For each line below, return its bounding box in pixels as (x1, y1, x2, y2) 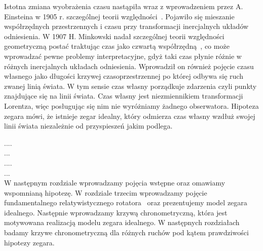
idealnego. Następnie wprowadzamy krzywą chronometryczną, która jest (4, 207, 228, 217)
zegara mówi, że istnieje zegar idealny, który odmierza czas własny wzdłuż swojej (4, 110, 255, 121)
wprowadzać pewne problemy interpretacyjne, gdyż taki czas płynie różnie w (4, 50, 242, 61)
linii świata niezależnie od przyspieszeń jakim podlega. (4, 120, 173, 131)
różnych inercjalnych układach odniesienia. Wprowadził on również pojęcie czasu (4, 60, 254, 71)
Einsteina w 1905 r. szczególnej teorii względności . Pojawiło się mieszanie (4, 11, 235, 21)
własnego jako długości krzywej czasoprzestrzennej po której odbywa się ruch (4, 71, 243, 81)
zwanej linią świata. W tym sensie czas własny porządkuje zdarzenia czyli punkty (4, 80, 257, 91)
